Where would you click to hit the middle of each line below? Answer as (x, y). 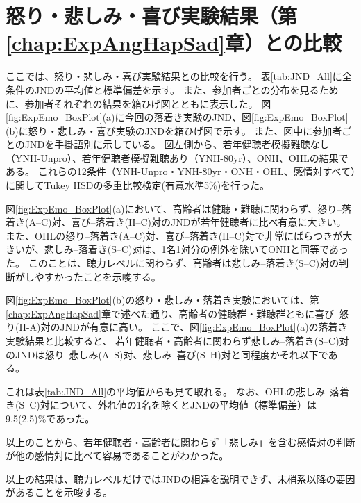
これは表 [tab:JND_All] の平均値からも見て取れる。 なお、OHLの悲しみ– (168, 391)
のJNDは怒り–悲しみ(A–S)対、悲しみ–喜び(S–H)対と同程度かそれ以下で (167, 354)
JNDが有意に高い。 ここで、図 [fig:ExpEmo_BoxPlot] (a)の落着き (204, 327)
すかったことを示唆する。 (102, 276)
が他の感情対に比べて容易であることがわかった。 (117, 455)
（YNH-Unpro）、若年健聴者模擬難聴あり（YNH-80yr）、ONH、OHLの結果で (177, 157)
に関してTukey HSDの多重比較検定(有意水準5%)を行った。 (138, 185)
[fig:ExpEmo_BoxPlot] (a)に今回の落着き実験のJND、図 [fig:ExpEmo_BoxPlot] (177, 117)
